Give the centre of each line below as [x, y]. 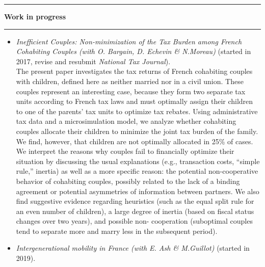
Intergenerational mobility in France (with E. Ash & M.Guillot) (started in [133, 248]
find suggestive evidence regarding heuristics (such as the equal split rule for [135, 201]
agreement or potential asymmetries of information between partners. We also [138, 191]
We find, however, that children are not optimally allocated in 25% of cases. [135, 141]
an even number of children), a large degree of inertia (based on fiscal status [135, 211]
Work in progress [35, 16]
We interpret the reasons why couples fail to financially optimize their [125, 151]
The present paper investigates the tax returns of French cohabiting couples [134, 71]
